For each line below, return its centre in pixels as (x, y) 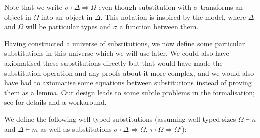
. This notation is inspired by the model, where (173, 16)
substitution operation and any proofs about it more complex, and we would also (129, 73)
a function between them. (159, 26)
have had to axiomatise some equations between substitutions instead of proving (128, 83)
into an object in (67, 16)
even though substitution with (145, 7)
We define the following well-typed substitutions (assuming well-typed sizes (120, 119)
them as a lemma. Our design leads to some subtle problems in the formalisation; (130, 92)
